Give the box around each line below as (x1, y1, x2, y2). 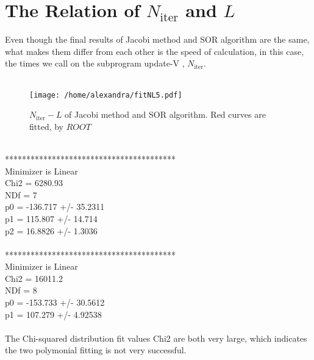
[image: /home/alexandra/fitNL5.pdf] (29, 90, 182, 99)
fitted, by (29, 120, 64, 132)
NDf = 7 (5, 188, 37, 201)
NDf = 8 (5, 284, 37, 297)
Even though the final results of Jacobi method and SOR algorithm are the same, (5, 33, 310, 46)
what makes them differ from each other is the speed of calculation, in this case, (5, 45, 304, 57)
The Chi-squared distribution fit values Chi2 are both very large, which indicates (5, 331, 307, 344)
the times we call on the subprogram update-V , (5, 57, 185, 70)
